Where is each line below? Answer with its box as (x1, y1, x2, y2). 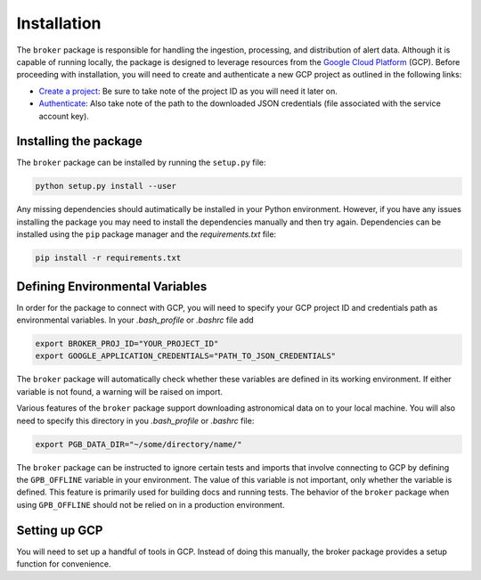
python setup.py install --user (35, 181, 177, 192)
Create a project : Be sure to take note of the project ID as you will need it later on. (38, 86, 338, 96)
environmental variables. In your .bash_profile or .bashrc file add (16, 315, 254, 325)
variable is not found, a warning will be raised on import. (16, 386, 223, 396)
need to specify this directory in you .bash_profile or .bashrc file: (16, 415, 255, 426)
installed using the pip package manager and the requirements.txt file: (16, 229, 276, 240)
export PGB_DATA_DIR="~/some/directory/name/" (35, 439, 242, 449)
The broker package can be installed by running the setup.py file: (16, 157, 266, 168)
